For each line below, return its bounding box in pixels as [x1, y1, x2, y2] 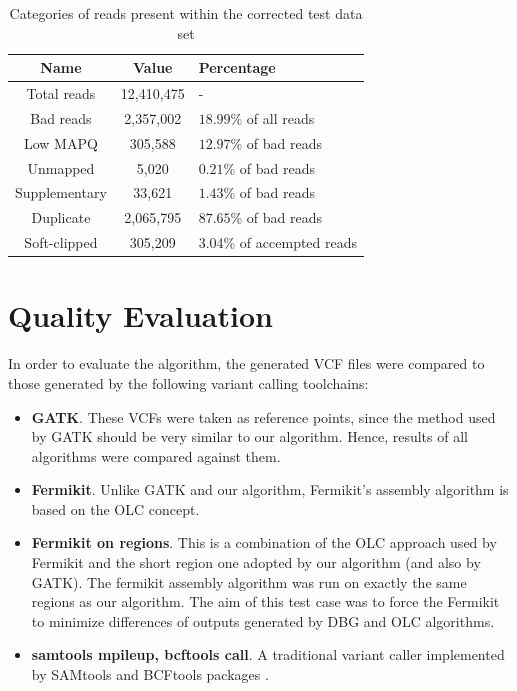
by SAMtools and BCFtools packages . [31, 664, 269, 685]
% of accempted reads [223, 232, 358, 253]
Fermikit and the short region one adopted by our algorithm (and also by [31, 552, 481, 573]
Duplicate [31, 207, 91, 228]
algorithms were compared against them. [31, 445, 281, 466]
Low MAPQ [23, 132, 98, 153]
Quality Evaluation [8, 295, 273, 336]
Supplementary [15, 182, 107, 203]
